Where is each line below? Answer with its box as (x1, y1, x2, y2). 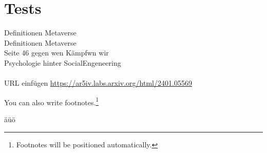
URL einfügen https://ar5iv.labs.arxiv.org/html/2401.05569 (4, 78, 192, 88)
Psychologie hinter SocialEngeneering (4, 57, 121, 68)
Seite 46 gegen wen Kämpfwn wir (4, 47, 109, 58)
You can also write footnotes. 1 (4, 95, 99, 107)
